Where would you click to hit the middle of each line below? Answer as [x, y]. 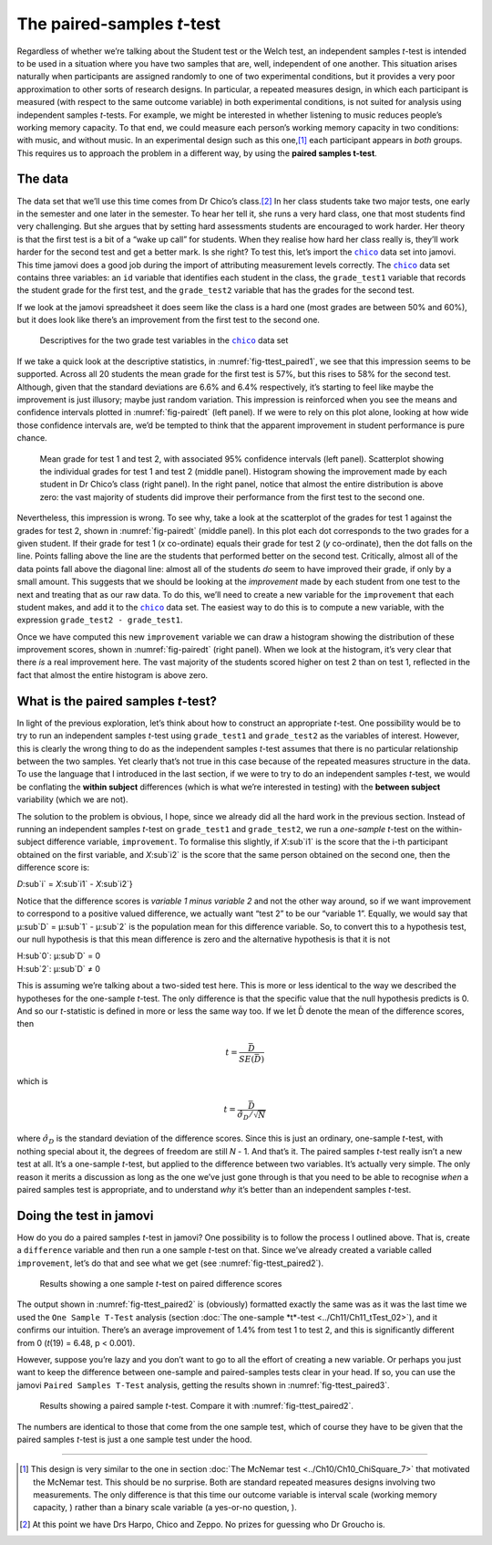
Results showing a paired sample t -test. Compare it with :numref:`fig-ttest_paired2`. [197, 1406]
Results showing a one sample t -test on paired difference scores [161, 1283]
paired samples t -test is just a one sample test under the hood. [134, 1439]
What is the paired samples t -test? [117, 701]
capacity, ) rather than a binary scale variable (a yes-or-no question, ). [165, 1508]
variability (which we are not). [72, 799]
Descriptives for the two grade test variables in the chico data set [164, 340]
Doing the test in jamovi [85, 1215]
